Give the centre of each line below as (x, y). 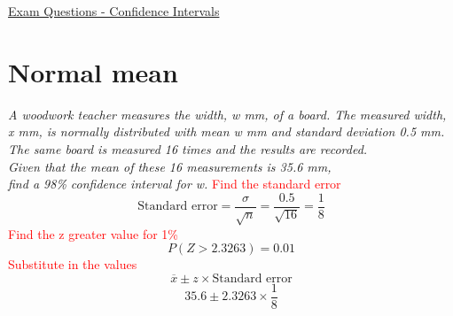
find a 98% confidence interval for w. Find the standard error (175, 184)
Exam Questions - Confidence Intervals (114, 11)
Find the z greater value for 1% (94, 233)
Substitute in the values (73, 264)
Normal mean (93, 71)
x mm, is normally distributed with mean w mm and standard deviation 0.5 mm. (226, 131)
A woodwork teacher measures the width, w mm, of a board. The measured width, (227, 114)
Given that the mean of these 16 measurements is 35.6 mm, (170, 166)
